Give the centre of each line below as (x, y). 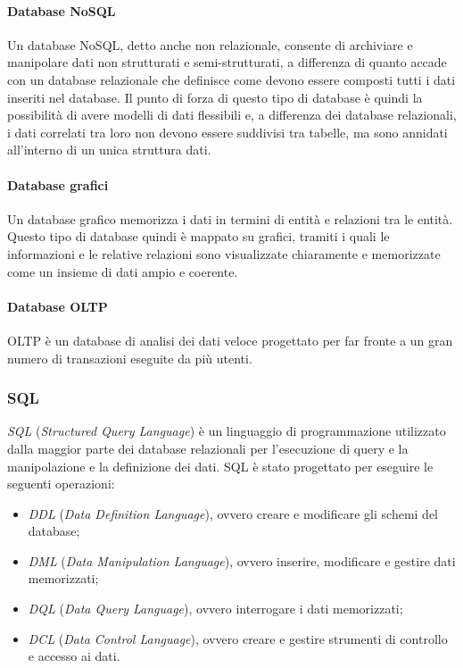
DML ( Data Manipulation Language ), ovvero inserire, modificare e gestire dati (242, 560)
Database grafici (58, 184)
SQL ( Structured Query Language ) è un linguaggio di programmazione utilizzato (227, 431)
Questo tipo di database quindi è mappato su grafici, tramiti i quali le (198, 236)
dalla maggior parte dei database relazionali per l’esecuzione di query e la (208, 448)
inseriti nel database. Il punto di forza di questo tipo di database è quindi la (215, 97)
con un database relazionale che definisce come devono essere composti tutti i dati (231, 79)
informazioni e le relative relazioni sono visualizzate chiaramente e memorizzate (224, 253)
